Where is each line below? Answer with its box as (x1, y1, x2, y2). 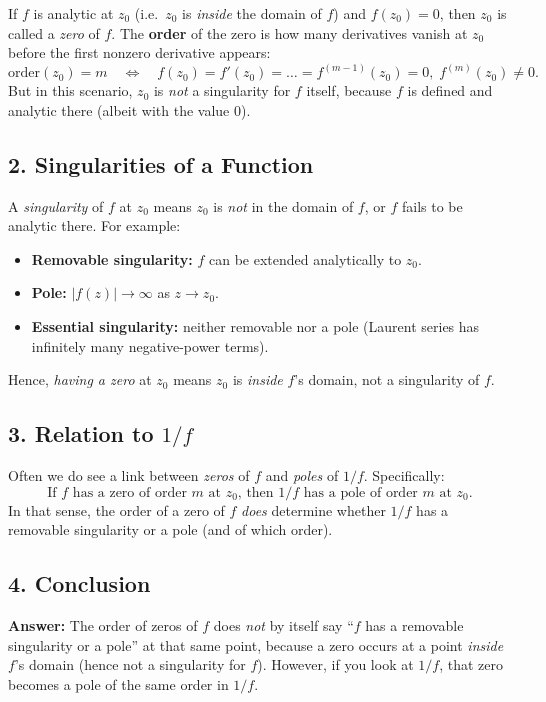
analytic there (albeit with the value (8, 99, 230, 120)
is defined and (407, 80, 493, 101)
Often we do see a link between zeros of (8, 464, 250, 485)
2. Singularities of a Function (8, 148, 314, 179)
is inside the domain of (182, 3, 322, 23)
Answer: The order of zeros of (8, 614, 198, 635)
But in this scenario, (8, 80, 133, 101)
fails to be (401, 195, 463, 216)
